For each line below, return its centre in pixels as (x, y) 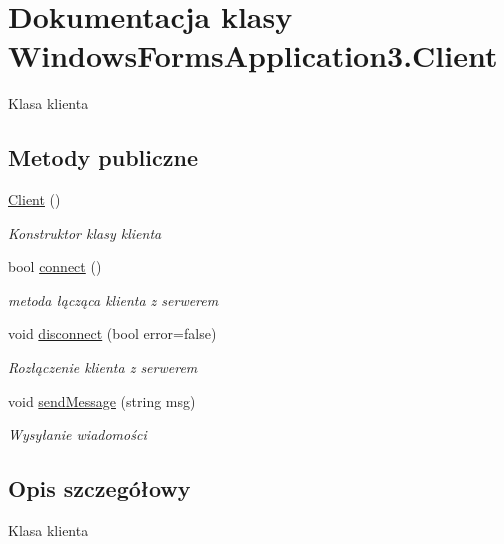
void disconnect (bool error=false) (112, 333)
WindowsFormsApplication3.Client (253, 55)
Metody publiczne (103, 157)
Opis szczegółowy (99, 488)
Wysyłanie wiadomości (77, 434)
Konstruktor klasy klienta (85, 232)
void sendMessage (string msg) (102, 400)
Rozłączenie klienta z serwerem (103, 367)
